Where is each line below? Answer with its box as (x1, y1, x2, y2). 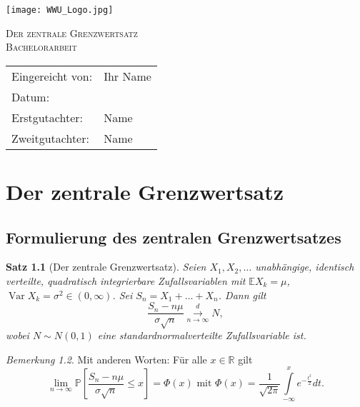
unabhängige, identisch (255, 259, 354, 274)
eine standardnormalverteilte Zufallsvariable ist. (97, 328, 306, 343)
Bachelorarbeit (6, 39, 77, 54)
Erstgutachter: (11, 109, 83, 126)
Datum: (11, 88, 50, 105)
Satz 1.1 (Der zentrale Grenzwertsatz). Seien (6, 259, 206, 274)
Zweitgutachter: (11, 129, 89, 146)
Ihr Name (104, 67, 151, 84)
